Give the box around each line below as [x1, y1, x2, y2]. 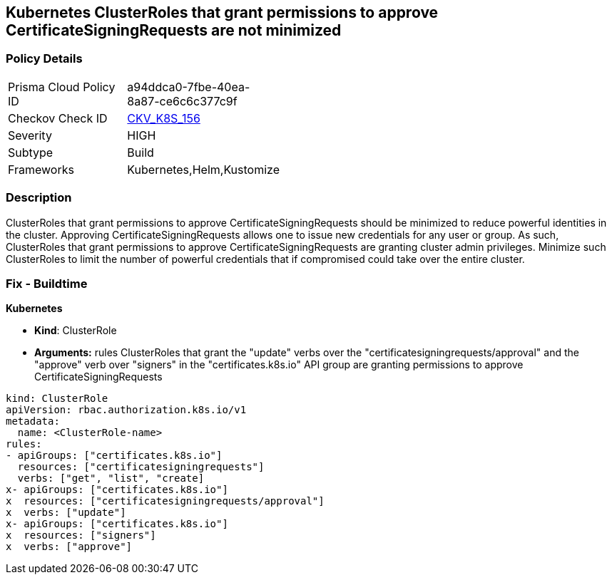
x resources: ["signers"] [6, 529, 156, 542]
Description [6, 190, 72, 205]
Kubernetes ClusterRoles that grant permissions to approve [6, 4, 439, 21]
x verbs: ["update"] [6, 507, 126, 519]
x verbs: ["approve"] [6, 541, 133, 553]
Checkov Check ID [8, 110, 108, 125]
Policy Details [6, 51, 83, 66]
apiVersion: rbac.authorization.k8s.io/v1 [6, 404, 247, 416]
